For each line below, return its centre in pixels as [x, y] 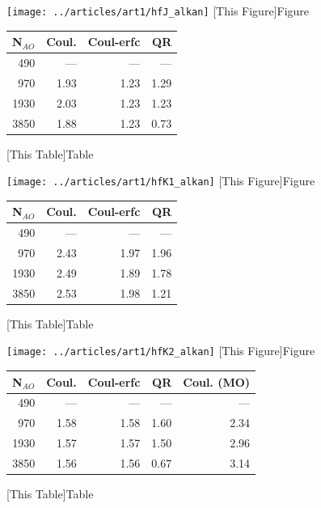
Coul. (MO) [217, 381]
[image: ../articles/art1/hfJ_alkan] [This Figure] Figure [158, 11]
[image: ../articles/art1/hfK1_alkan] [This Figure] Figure [161, 181]
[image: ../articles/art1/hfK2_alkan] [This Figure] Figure [161, 351]
